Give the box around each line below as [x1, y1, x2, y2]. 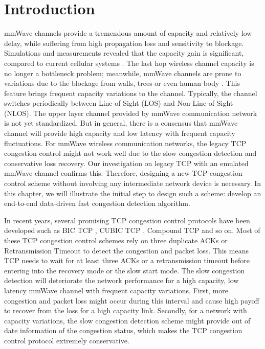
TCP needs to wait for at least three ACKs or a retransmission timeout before [4, 255, 250, 266]
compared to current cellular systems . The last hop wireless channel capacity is [4, 57, 254, 68]
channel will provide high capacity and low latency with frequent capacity [4, 128, 235, 138]
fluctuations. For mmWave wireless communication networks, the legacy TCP [4, 137, 247, 148]
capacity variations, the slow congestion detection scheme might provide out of [4, 315, 251, 325]
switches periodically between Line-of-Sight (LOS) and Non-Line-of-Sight [4, 98, 233, 108]
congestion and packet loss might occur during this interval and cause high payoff [4, 295, 259, 306]
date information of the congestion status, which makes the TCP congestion [4, 325, 242, 336]
